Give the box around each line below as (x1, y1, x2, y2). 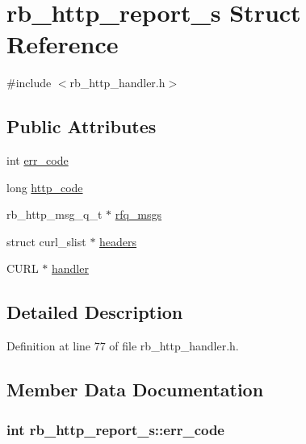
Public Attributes (6, 114, 157, 139)
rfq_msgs (115, 206, 162, 223)
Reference (6, 27, 119, 61)
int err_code (6, 152, 69, 169)
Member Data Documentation (6, 377, 264, 402)
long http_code (6, 178, 83, 195)
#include (6, 74, 52, 91)
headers (99, 232, 137, 249)
